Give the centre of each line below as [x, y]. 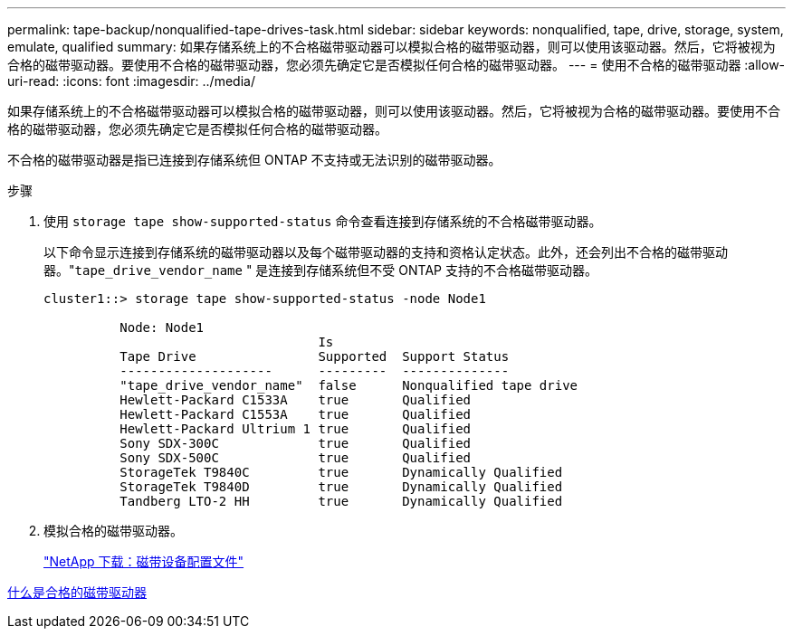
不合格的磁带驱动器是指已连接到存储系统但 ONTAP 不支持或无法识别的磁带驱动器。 [254, 160]
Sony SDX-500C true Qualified [296, 458]
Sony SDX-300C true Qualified [296, 443]
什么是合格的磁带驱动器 [77, 592]
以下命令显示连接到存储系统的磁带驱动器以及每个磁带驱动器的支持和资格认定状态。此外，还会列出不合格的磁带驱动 [386, 252]
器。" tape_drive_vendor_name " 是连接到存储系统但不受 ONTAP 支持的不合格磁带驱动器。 [320, 270]
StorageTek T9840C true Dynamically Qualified [341, 472]
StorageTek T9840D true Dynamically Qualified [341, 487]
